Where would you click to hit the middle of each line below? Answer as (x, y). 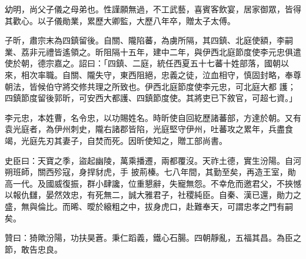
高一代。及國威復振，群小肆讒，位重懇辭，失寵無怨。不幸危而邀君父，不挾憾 (153, 183)
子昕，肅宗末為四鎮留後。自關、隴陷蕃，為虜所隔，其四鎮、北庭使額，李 (145, 40)
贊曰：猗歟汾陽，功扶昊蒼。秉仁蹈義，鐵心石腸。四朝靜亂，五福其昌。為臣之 (153, 238)
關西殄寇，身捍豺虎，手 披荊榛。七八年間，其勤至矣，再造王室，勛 (167, 172)
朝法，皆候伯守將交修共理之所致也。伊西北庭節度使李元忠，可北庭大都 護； (150, 86)
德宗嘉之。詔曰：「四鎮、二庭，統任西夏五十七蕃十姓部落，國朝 (159, 63)
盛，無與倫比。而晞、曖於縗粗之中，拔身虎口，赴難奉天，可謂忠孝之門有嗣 (149, 206)
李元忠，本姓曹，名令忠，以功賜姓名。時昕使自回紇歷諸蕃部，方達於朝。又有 (153, 117)
